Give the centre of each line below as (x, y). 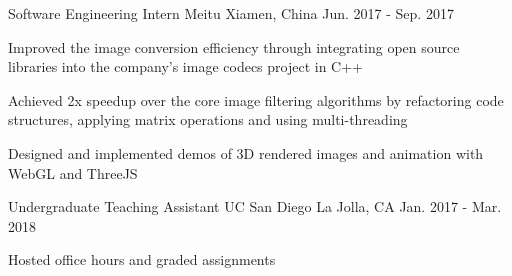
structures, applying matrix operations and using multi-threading (208, 119)
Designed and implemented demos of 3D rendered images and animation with (246, 152)
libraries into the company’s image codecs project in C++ (185, 66)
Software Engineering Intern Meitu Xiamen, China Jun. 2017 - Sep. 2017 (231, 13)
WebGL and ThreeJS (73, 172)
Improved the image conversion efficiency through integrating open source (234, 46)
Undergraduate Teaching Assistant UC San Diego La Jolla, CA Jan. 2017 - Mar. (255, 206)
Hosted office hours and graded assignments (142, 259)
